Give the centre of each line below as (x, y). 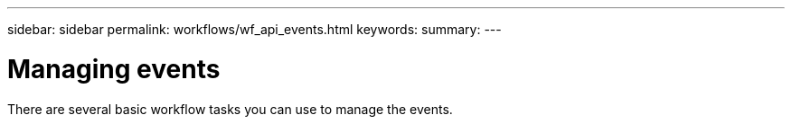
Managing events (114, 69)
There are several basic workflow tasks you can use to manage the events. (230, 109)
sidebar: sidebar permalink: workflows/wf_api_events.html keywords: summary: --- (255, 29)
